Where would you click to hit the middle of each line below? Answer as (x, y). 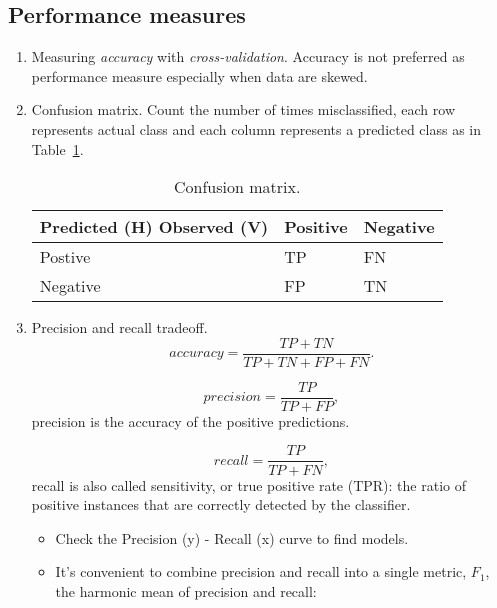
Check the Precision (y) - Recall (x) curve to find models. (232, 537)
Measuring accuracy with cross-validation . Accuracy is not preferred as (248, 56)
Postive (65, 257)
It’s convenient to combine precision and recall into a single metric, (261, 571)
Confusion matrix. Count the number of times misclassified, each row (243, 109)
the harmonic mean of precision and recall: (186, 590)
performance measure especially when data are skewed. (199, 75)
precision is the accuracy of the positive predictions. (190, 420)
